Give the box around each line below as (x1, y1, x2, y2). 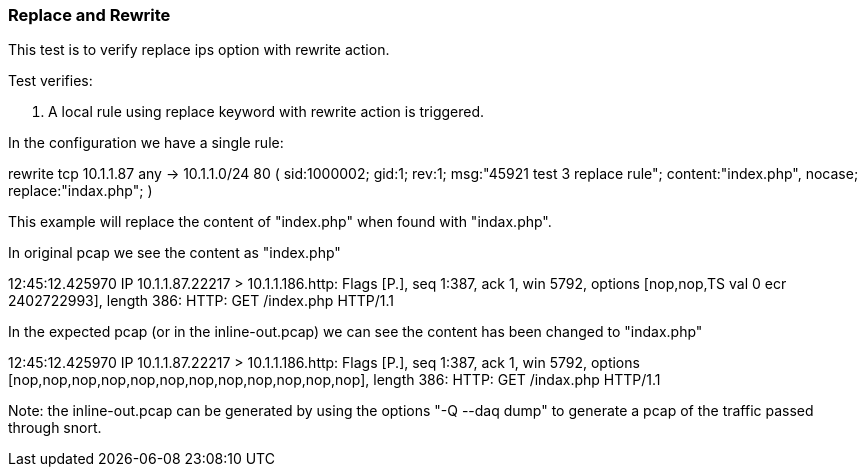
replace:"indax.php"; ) (8, 182, 153, 200)
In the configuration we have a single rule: (8, 134, 284, 152)
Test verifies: (8, 72, 93, 90)
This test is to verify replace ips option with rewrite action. (8, 41, 390, 59)
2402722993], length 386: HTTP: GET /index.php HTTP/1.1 (8, 292, 395, 310)
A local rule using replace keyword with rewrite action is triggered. (48, 103, 485, 121)
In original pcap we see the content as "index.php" (8, 244, 341, 262)
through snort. (8, 419, 102, 437)
